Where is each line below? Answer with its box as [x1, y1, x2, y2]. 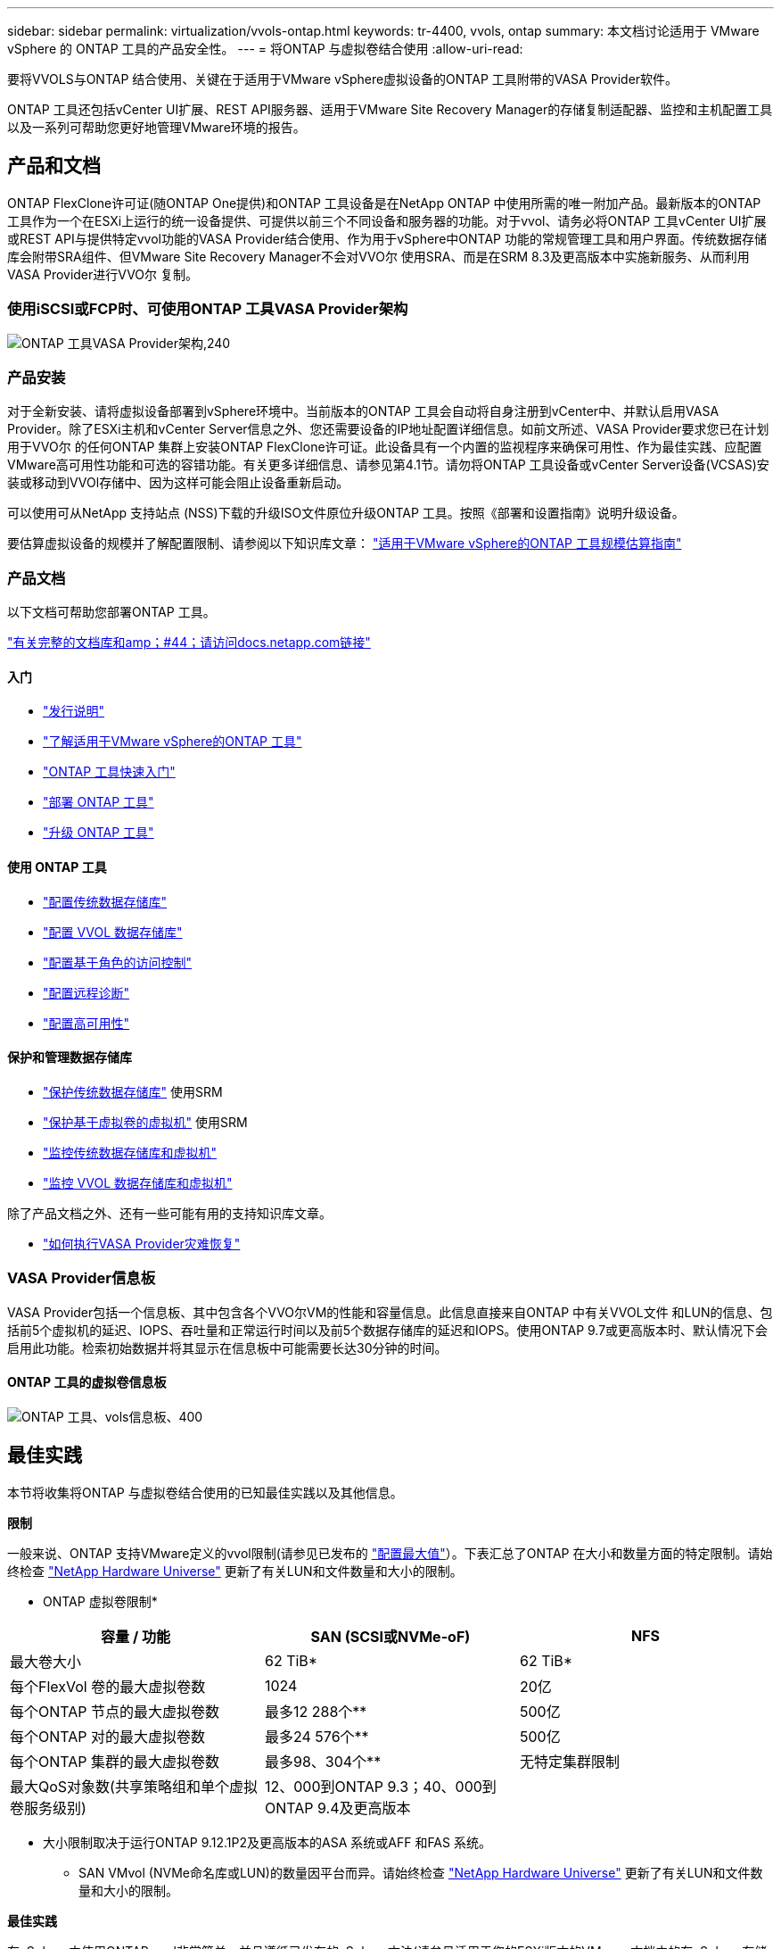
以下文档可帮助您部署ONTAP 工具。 [7, 604, 216, 620]
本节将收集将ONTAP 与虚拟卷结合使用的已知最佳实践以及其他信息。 [7, 1484, 403, 1500]
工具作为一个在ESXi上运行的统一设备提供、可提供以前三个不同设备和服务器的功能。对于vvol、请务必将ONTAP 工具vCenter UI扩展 [7, 212, 767, 228]
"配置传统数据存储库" [43, 893, 168, 909]
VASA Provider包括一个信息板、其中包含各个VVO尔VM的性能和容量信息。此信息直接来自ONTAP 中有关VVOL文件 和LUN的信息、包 [7, 1304, 773, 1320]
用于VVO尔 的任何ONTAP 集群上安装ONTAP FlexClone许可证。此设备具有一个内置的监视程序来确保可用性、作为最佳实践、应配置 [7, 439, 762, 455]
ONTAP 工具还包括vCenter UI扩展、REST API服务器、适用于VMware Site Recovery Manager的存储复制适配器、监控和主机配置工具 [7, 102, 773, 117]
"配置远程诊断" [43, 984, 130, 1000]
